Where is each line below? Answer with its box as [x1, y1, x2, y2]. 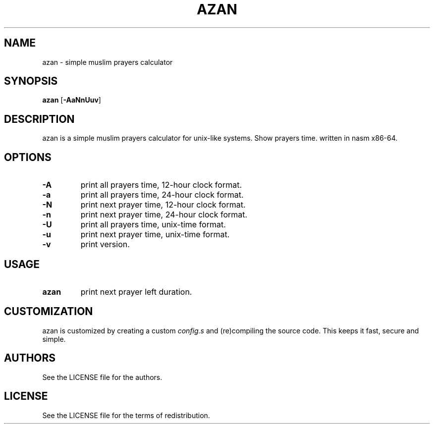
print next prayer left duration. [80, 286, 192, 297]
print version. [80, 239, 130, 250]
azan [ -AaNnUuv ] [42, 96, 101, 105]
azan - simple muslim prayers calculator [42, 57, 173, 66]
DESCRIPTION [4, 112, 75, 125]
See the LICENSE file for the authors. [42, 373, 163, 381]
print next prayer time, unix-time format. [80, 229, 230, 240]
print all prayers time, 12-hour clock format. [80, 180, 242, 190]
